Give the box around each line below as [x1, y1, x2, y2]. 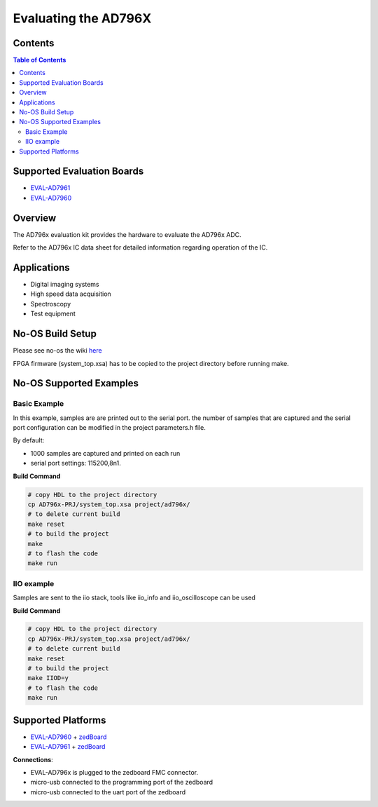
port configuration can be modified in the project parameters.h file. [13, 423, 206, 432]
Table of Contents [13, 56, 66, 65]
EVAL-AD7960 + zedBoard [30, 733, 107, 741]
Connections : [13, 755, 54, 764]
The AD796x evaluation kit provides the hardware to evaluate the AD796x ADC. [13, 230, 241, 238]
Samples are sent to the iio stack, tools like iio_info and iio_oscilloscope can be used [13, 593, 255, 602]
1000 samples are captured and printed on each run [30, 449, 181, 457]
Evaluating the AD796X [13, 11, 152, 26]
